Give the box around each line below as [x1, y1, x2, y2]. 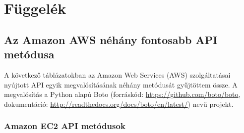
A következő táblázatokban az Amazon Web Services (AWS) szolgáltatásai [4, 69, 231, 80]
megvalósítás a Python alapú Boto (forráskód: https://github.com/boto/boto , [4, 89, 241, 99]
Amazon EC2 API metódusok [4, 120, 125, 132]
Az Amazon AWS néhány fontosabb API [4, 32, 218, 47]
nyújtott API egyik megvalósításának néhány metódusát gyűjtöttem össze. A [4, 79, 238, 89]
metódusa [4, 46, 55, 62]
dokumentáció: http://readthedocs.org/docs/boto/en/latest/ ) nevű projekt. [4, 98, 234, 109]
